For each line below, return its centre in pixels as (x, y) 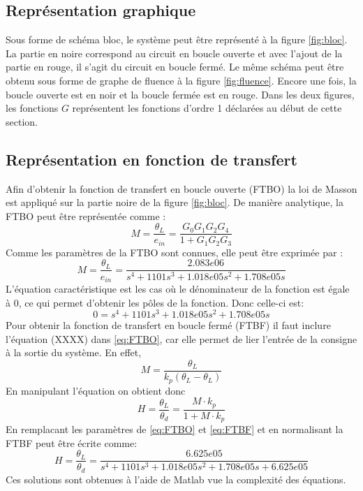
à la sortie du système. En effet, (74, 352)
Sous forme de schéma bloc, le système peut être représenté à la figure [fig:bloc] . (177, 39)
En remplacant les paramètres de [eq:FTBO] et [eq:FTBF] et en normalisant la (175, 429)
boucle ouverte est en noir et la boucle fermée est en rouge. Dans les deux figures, (180, 94)
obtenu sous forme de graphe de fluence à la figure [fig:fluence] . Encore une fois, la (181, 80)
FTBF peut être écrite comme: (72, 442)
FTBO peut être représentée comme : (86, 215)
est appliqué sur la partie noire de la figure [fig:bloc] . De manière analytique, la (175, 202)
